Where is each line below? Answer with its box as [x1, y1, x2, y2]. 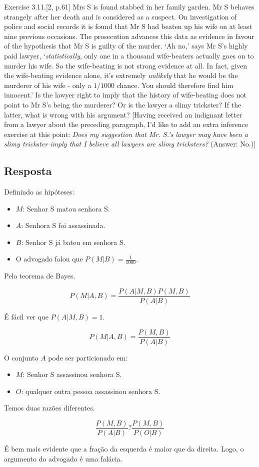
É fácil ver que [4, 311, 48, 321]
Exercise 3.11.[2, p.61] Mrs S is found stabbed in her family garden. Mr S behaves [4, 1, 254, 11]
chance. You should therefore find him [116, 79, 233, 90]
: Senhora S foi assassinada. [21, 220, 105, 230]
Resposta [4, 163, 52, 178]
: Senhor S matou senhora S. [22, 203, 110, 213]
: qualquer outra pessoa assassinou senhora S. [21, 385, 160, 396]
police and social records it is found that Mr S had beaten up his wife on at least [4, 21, 252, 31]
